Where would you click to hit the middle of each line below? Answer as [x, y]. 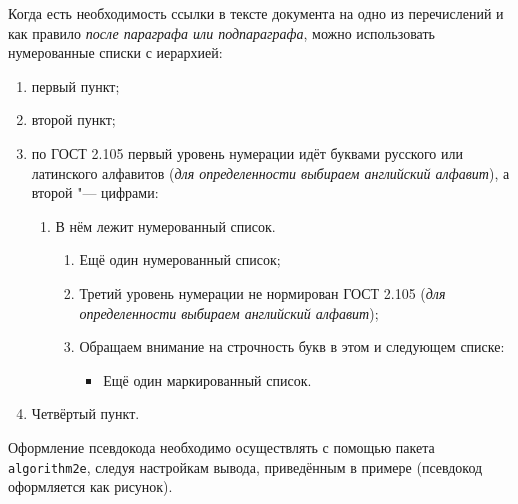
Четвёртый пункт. [85, 413]
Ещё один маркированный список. [207, 379]
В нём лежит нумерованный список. [165, 225]
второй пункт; [73, 119]
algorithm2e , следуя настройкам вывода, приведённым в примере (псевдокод [245, 466]
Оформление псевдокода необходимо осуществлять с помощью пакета [221, 446]
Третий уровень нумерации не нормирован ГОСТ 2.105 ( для [262, 292]
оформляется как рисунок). [90, 486]
